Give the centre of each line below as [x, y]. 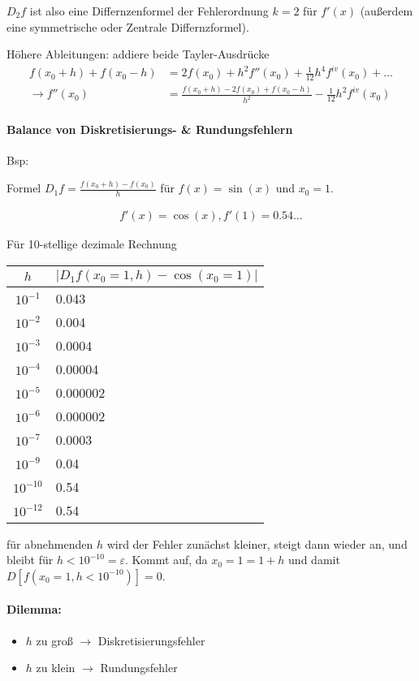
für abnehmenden [50, 543]
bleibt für [30, 560]
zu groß [54, 640]
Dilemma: [34, 609]
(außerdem [387, 11]
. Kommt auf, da [166, 560]
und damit [314, 560]
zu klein [56, 668]
